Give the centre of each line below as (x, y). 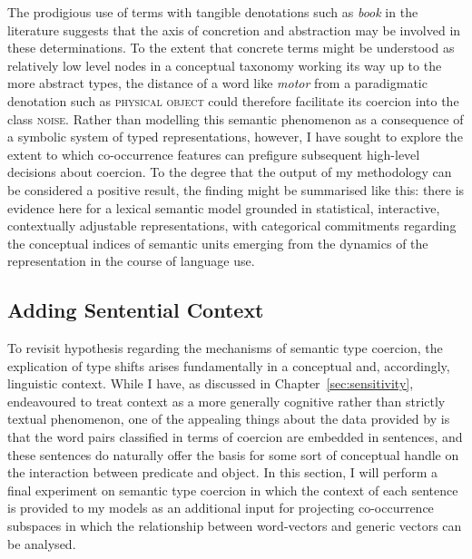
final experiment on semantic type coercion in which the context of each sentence (233, 490)
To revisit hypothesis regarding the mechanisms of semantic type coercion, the (225, 348)
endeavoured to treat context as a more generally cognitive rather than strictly (226, 401)
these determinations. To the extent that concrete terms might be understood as (231, 48)
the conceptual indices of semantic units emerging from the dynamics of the (218, 243)
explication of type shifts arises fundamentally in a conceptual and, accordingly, (229, 365)
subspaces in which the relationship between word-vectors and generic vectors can (235, 526)
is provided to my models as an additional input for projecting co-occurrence (221, 508)
